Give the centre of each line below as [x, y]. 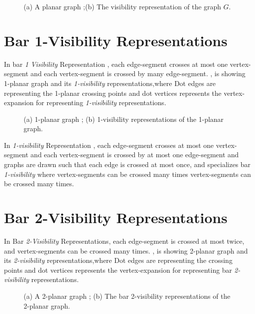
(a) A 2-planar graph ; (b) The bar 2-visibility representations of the [127, 296]
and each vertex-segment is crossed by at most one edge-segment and [135, 155]
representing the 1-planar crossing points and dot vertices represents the [113, 93]
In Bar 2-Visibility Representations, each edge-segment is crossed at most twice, [124, 241]
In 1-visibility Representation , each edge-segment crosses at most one [109, 145]
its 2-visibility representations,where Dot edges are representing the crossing [118, 260]
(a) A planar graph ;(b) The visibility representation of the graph [122, 6]
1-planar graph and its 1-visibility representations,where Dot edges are [110, 83]
